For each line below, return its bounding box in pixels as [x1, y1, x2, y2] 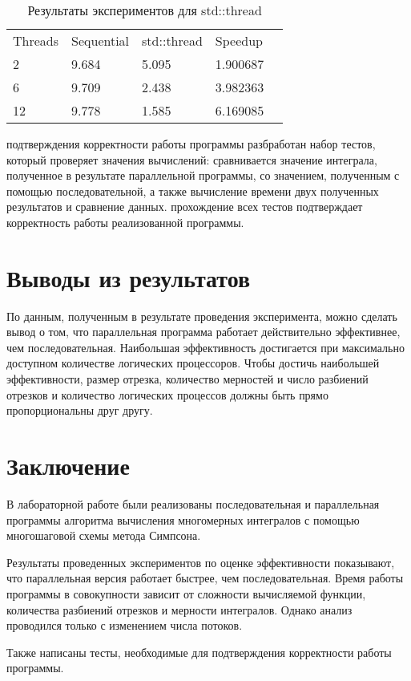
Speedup [215, 31, 263, 50]
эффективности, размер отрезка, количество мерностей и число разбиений [6, 371, 369, 387]
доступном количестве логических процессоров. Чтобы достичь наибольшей [6, 355, 380, 371]
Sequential [71, 31, 130, 50]
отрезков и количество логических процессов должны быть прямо [6, 386, 328, 403]
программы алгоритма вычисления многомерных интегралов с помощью [6, 511, 360, 528]
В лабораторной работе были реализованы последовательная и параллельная [6, 495, 380, 512]
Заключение [6, 449, 130, 482]
